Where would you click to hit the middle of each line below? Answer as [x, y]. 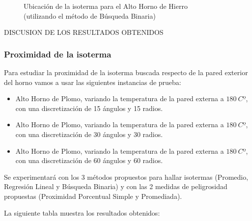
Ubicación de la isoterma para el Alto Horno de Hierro [106, 6]
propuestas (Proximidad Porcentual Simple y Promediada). [93, 196]
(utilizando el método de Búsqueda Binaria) [90, 15]
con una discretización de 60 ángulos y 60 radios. [89, 160]
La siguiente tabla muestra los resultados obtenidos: [82, 212]
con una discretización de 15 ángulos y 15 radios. [89, 108]
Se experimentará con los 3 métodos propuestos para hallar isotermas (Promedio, [126, 177]
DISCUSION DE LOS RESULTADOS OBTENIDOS [84, 32]
